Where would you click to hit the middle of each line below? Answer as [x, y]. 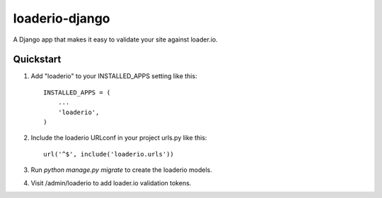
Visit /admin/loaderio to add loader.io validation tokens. [111, 182]
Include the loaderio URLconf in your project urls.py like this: [119, 138]
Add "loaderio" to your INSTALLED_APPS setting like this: [114, 76]
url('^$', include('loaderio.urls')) [109, 154]
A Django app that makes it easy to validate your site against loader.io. [116, 39]
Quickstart [37, 60]
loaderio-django [62, 18]
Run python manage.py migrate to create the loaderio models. [121, 170]
